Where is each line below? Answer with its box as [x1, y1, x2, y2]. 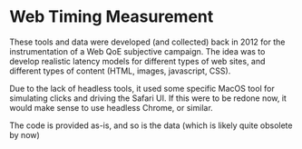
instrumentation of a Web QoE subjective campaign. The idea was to [9, 45, 266, 56]
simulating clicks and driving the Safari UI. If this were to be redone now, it [9, 93, 287, 104]
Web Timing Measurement [9, 6, 214, 27]
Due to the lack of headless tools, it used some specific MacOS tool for [9, 83, 275, 94]
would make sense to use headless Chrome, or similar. [9, 102, 213, 113]
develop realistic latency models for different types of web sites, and [9, 55, 266, 66]
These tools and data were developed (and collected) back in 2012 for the [9, 36, 286, 47]
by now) [9, 129, 41, 140]
